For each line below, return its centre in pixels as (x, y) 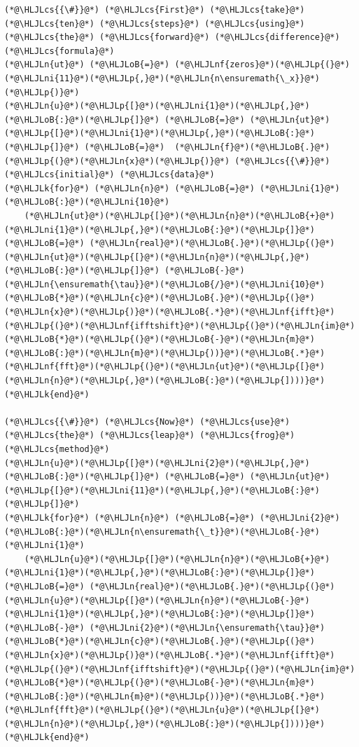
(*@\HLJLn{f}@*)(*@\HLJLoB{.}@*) (252, 147)
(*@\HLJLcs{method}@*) (57, 449)
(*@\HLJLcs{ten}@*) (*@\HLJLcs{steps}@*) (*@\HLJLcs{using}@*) (155, 23)
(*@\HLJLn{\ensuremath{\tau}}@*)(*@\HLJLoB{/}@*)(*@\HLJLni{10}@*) (165, 284)
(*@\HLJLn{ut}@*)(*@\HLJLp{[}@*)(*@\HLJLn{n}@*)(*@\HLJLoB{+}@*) (179, 215)
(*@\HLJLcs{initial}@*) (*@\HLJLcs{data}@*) (110, 175)
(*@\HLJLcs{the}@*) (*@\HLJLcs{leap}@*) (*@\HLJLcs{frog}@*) (150, 436)
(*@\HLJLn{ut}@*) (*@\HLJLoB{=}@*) (87, 65)
